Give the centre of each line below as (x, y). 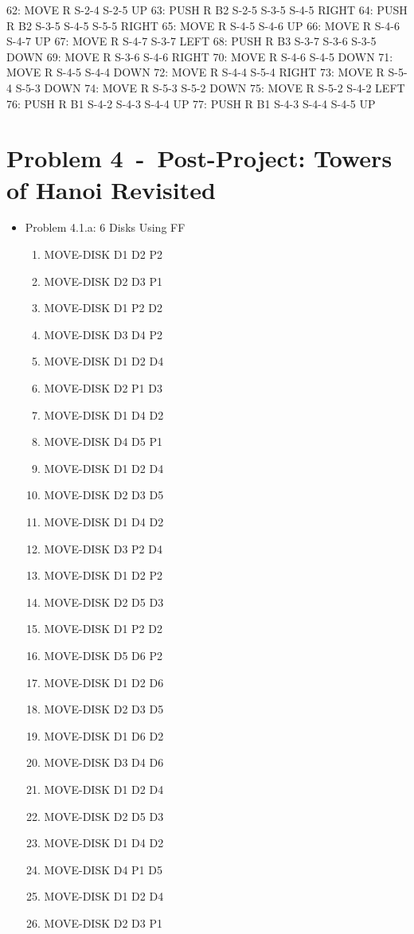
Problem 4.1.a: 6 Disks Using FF (105, 227)
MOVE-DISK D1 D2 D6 (104, 682)
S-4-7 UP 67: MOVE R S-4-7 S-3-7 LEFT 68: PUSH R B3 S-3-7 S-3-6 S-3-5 (191, 41)
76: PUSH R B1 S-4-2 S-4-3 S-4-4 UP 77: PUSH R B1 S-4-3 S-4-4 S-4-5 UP (191, 103)
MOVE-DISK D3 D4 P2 (103, 334)
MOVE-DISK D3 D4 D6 (104, 762)
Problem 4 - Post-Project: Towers (199, 158)
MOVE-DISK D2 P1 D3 (103, 388)
